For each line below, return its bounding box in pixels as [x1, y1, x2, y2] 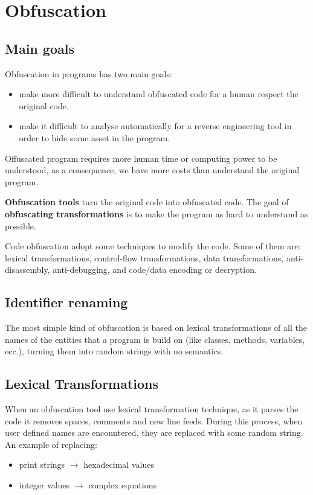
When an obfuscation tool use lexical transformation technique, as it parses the [5, 403, 298, 415]
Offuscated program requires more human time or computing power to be [5, 152, 277, 164]
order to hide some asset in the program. [19, 131, 170, 144]
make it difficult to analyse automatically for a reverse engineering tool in [19, 120, 292, 132]
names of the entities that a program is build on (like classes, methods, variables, [5, 333, 305, 345]
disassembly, [5, 263, 50, 276]
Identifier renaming [5, 293, 128, 311]
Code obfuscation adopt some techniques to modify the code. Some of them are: [5, 240, 301, 252]
